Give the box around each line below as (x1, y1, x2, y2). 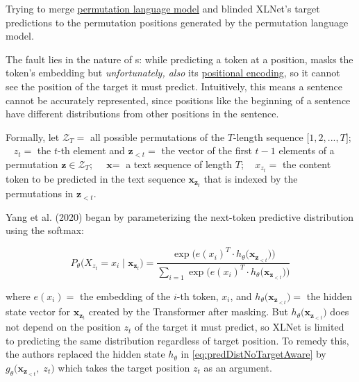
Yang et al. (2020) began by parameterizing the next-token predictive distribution (6, 209, 354, 224)
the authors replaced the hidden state (6, 347, 165, 361)
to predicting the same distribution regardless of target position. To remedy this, (6, 333, 349, 347)
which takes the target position (58, 360, 190, 374)
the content (282, 156, 331, 171)
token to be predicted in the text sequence (6, 172, 185, 186)
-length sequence (233, 129, 303, 144)
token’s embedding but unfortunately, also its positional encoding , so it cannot (6, 65, 340, 80)
